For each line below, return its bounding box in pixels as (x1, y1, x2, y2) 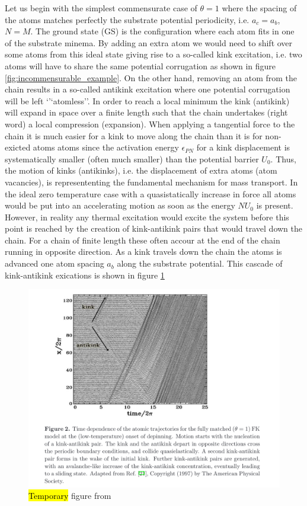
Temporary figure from (28, 489, 111, 502)
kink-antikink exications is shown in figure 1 (5, 268, 165, 281)
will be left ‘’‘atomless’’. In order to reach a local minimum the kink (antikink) (5, 94, 290, 107)
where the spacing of (222, 2, 297, 14)
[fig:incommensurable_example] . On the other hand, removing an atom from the (5, 71, 297, 84)
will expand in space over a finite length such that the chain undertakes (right (5, 106, 288, 119)
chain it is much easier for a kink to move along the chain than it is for (5, 129, 263, 142)
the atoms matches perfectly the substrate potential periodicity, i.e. (5, 13, 250, 25)
